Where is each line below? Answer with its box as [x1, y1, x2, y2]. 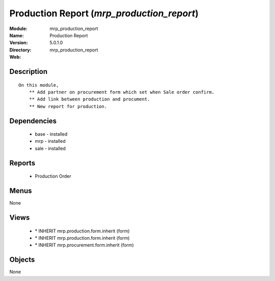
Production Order [35, 173, 71, 180]
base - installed [35, 131, 68, 137]
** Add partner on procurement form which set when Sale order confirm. [29, 89, 215, 95]
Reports [9, 159, 36, 167]
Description [9, 67, 48, 76]
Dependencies [9, 116, 57, 125]
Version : [9, 40, 28, 46]
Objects [9, 256, 35, 264]
